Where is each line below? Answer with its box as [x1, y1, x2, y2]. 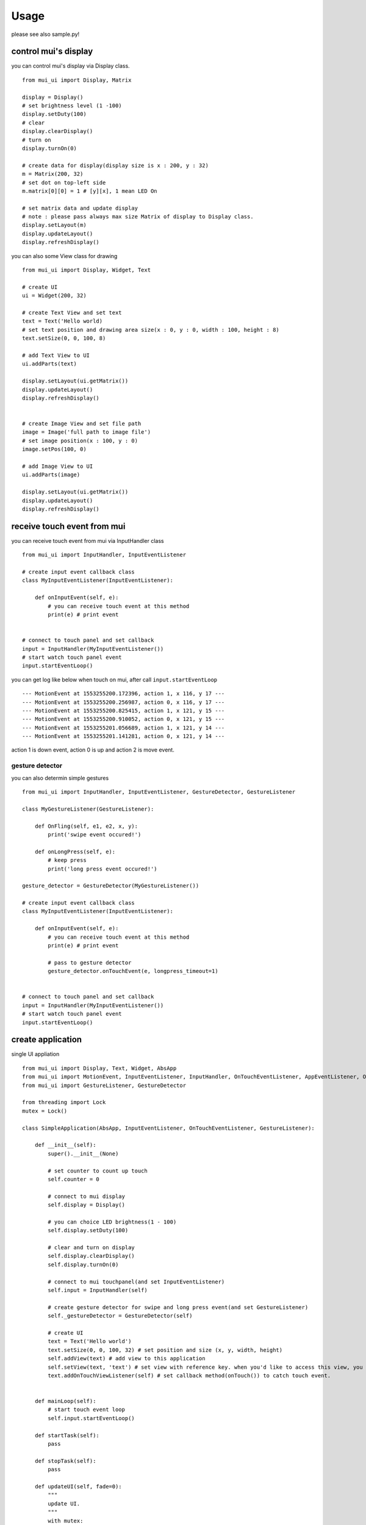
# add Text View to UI [22, 351, 90, 359]
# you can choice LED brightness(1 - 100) [48, 1218, 177, 1225]
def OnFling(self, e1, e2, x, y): [34, 822, 138, 830]
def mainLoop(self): [34, 1398, 96, 1405]
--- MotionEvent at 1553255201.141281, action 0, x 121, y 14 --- [22, 733, 225, 740]
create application [11, 1035, 82, 1045]
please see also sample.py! [11, 30, 80, 38]
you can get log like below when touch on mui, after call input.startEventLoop [11, 676, 218, 683]
